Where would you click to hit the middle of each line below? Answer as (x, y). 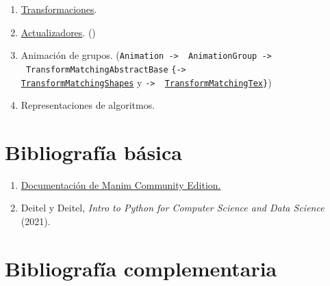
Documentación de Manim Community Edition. (121, 184)
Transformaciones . (59, 9)
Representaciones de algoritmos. (88, 105)
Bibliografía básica (94, 152)
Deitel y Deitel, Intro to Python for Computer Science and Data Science (173, 208)
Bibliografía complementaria (141, 268)
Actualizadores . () (58, 32)
